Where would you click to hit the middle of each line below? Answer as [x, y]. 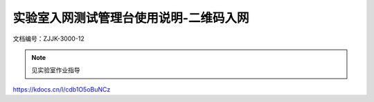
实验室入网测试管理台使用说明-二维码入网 [131, 18]
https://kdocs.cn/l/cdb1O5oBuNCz [62, 89]
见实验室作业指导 [56, 70]
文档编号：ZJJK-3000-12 [48, 39]
